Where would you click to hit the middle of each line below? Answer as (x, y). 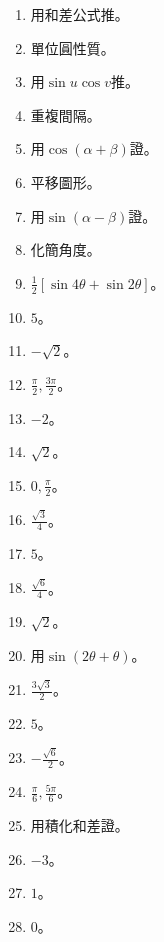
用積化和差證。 (79, 824)
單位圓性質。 (72, 47)
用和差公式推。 (79, 14)
